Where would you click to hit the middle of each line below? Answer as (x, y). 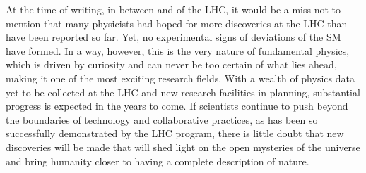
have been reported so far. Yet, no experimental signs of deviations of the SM (173, 37)
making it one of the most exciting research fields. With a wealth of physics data (180, 78)
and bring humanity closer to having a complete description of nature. (158, 161)
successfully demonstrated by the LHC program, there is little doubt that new (175, 133)
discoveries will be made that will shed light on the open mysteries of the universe (183, 147)
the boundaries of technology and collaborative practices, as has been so (162, 119)
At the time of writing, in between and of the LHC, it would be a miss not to (173, 9)
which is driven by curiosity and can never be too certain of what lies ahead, (171, 64)
